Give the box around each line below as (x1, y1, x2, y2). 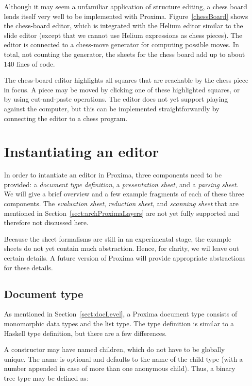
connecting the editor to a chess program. (4, 113, 128, 123)
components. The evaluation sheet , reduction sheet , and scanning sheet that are (4, 198, 239, 209)
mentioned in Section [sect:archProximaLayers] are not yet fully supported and (4, 208, 239, 218)
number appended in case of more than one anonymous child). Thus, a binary (4, 363, 235, 373)
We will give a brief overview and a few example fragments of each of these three (4, 189, 244, 199)
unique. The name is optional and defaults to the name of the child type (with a (4, 353, 243, 364)
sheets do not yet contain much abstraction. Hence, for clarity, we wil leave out (4, 243, 239, 253)
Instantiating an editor (4, 141, 159, 161)
